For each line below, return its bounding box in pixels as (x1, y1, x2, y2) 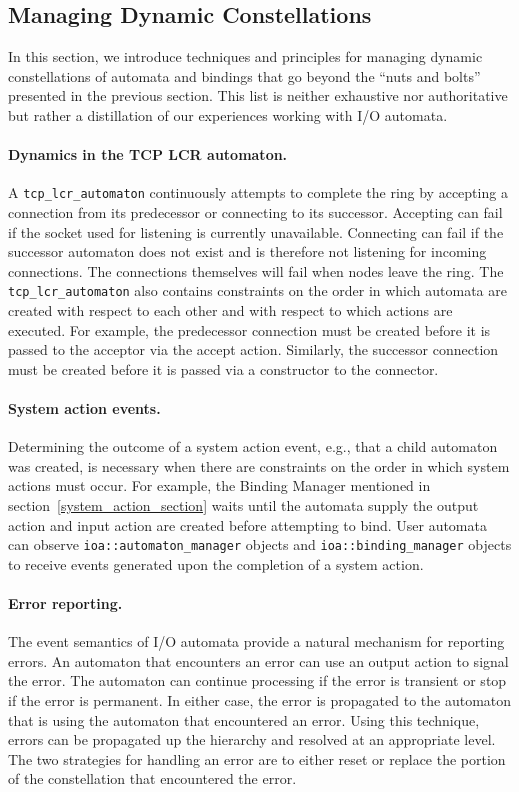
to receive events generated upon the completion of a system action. (8, 553, 424, 574)
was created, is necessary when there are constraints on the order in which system (8, 455, 510, 476)
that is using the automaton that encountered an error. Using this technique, (8, 709, 480, 730)
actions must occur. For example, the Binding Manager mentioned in (8, 475, 431, 496)
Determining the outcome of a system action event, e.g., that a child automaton (8, 436, 498, 457)
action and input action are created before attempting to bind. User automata (8, 514, 487, 535)
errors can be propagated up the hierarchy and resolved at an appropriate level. (8, 729, 496, 750)
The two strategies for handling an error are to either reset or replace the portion (8, 748, 506, 769)
